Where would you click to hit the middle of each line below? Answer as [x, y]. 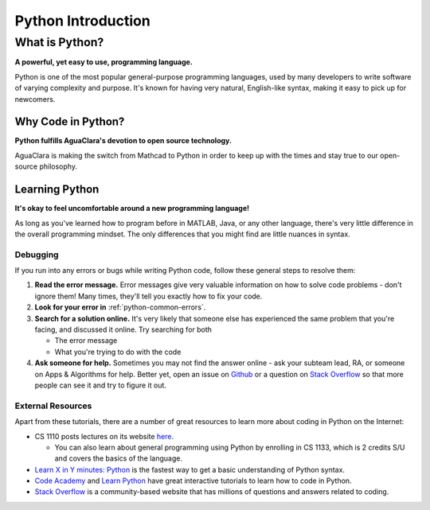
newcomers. [35, 99]
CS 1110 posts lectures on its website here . [104, 436]
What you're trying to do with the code [118, 352]
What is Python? [59, 42]
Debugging [37, 255]
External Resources [53, 406]
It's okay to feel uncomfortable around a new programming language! [132, 208]
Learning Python [57, 190]
